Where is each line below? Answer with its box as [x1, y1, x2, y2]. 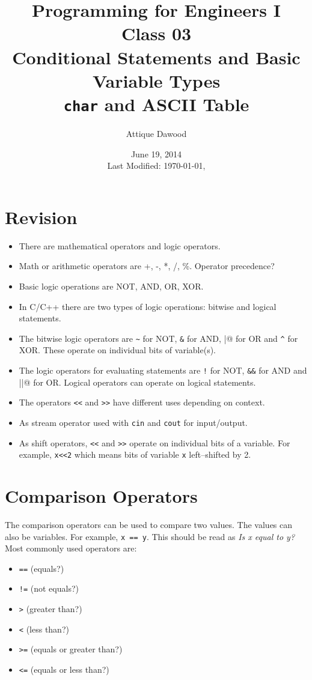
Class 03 [121, 21, 192, 46]
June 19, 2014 [130, 147, 182, 160]
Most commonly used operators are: [5, 542, 137, 554]
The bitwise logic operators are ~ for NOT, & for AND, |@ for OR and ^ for [19, 332, 298, 344]
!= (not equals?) [19, 582, 79, 595]
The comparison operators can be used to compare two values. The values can [5, 518, 293, 530]
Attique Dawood [126, 127, 187, 139]
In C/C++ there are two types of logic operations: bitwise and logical [19, 300, 277, 312]
